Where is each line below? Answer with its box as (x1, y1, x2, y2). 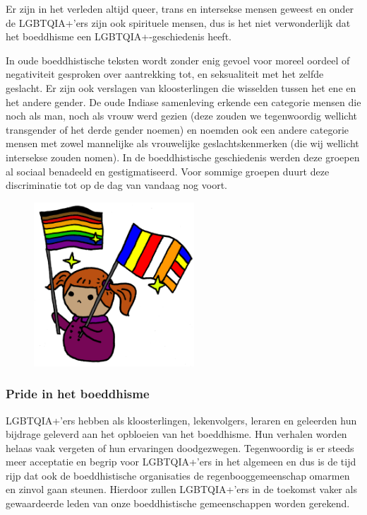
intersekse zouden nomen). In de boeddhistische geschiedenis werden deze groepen (6, 149, 360, 164)
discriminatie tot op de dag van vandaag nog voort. (6, 178, 228, 192)
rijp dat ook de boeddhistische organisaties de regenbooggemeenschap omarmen (6, 468, 350, 482)
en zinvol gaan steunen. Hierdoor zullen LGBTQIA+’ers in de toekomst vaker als (6, 482, 357, 497)
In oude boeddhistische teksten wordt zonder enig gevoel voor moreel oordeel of (6, 52, 350, 67)
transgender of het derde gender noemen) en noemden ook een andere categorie (6, 122, 349, 137)
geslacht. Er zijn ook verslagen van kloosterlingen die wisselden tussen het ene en (6, 80, 356, 95)
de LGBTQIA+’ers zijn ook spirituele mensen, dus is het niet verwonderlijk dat (6, 15, 351, 30)
